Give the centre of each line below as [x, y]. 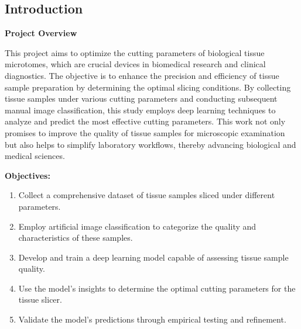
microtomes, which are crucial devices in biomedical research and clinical [135, 64]
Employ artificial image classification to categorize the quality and [137, 226]
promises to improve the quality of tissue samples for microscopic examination [145, 132]
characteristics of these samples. [76, 238]
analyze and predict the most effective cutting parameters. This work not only [145, 121]
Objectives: [28, 175]
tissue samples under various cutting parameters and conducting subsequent [141, 98]
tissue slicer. [40, 299]
